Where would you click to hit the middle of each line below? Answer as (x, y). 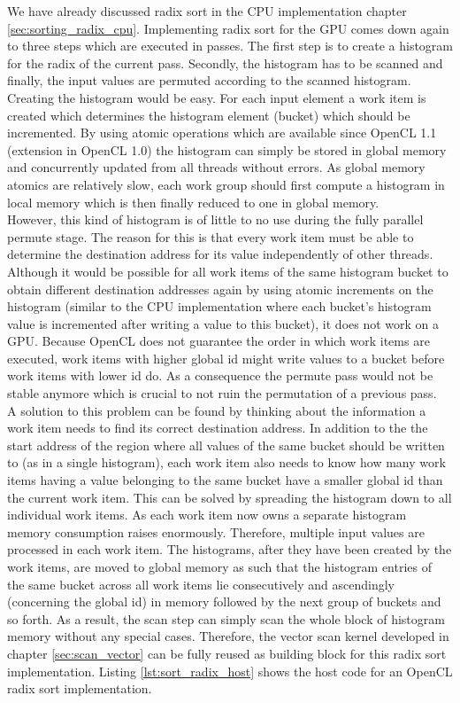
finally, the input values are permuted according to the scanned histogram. (209, 80)
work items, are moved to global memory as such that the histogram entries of (220, 566)
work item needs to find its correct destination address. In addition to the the (218, 428)
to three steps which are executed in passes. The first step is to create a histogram (230, 46)
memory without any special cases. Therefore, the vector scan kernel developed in (228, 636)
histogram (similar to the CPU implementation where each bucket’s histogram (219, 306)
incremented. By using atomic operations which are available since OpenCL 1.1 (222, 133)
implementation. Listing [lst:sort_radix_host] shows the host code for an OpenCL (230, 671)
